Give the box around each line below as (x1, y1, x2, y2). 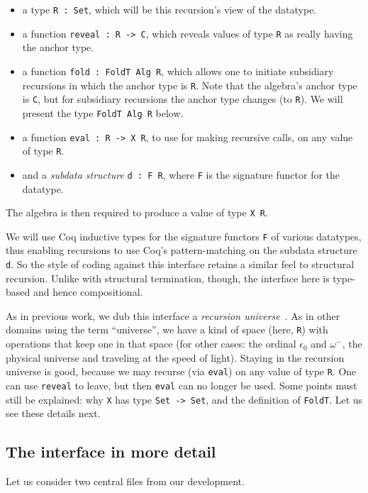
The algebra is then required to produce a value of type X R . (6, 205, 268, 220)
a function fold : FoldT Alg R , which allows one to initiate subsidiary (22, 63, 334, 78)
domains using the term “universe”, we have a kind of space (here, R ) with (6, 322, 328, 337)
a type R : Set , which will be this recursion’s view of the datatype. (22, 2, 317, 16)
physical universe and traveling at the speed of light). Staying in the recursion (6, 350, 345, 365)
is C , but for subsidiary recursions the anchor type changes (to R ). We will (22, 92, 343, 106)
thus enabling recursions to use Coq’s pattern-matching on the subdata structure (6, 243, 357, 257)
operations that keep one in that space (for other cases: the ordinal (6, 336, 296, 351)
